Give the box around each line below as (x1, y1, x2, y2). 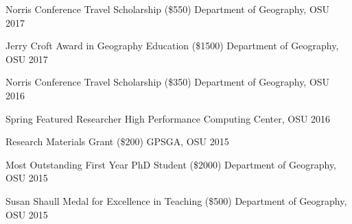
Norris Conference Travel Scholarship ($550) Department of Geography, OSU (5, 2, 330, 16)
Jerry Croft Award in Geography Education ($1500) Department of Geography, (5, 38, 339, 53)
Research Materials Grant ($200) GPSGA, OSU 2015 (5, 134, 229, 149)
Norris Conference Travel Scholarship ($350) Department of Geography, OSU (5, 75, 330, 89)
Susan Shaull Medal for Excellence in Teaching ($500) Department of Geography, (5, 193, 347, 208)
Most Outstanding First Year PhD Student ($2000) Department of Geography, (5, 157, 337, 171)
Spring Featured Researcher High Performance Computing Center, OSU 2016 (5, 111, 331, 125)
